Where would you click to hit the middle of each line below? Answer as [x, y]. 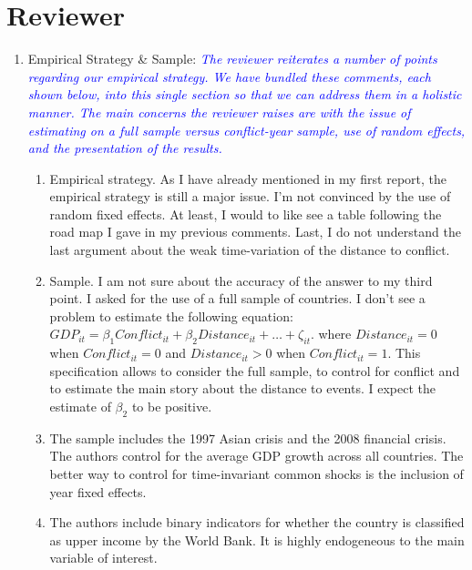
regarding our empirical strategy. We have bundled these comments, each [229, 76]
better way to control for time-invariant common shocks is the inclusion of [257, 473]
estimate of [80, 407]
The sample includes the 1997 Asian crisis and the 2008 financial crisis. [248, 438]
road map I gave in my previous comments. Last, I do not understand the [255, 232]
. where [331, 334]
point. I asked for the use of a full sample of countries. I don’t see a [237, 298]
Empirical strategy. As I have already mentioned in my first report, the [248, 178]
